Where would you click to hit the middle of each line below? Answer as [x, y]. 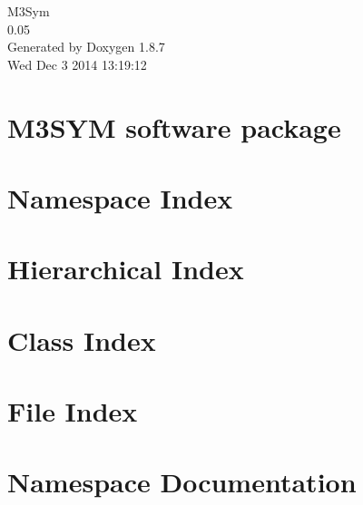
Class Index [82, 340]
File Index [73, 411]
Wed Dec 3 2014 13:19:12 [77, 64]
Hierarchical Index [126, 269]
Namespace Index [120, 197]
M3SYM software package [174, 126]
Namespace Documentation [182, 482]
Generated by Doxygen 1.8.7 [86, 47]
